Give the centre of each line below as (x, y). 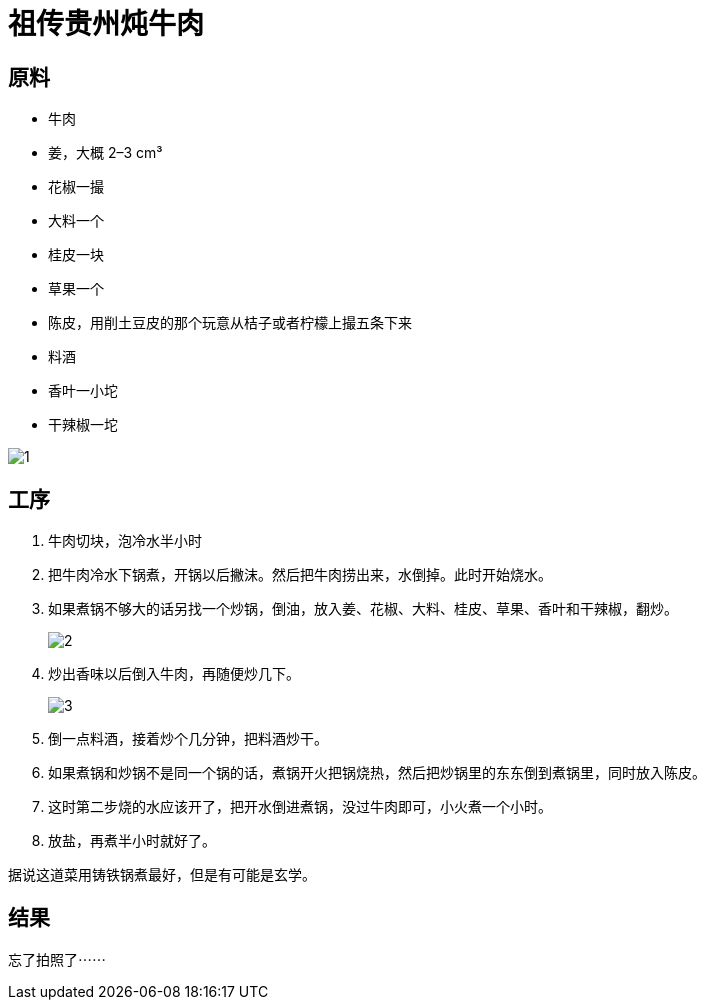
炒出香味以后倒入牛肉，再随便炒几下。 (174, 674)
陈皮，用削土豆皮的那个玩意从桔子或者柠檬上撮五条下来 (230, 323)
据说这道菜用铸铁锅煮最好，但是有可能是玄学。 (162, 875)
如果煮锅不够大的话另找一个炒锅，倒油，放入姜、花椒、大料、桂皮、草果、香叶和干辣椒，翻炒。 (363, 609)
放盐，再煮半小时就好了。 (132, 841)
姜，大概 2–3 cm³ (105, 153)
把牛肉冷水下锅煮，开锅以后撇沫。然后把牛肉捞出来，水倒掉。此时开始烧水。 (300, 575)
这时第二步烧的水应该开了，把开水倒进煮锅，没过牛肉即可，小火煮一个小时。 (300, 807)
